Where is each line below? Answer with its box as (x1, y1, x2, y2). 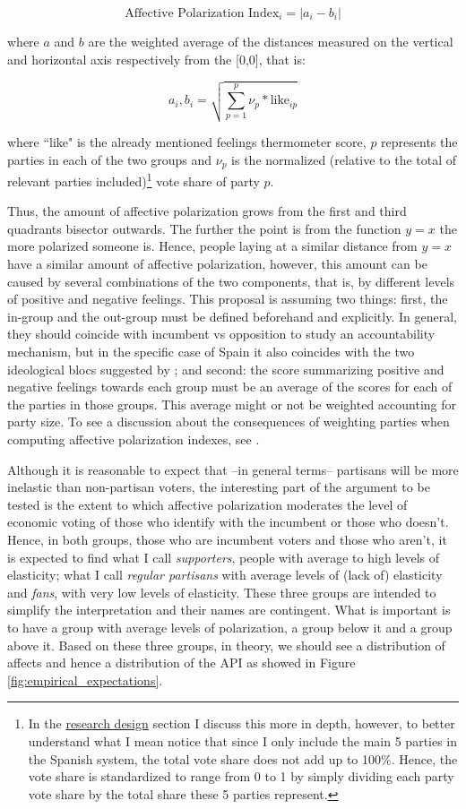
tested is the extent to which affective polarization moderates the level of (7, 495, 408, 513)
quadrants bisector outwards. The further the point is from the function (7, 219, 401, 237)
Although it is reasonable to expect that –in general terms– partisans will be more (7, 460, 459, 478)
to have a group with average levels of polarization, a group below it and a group (7, 617, 453, 636)
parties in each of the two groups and (7, 150, 212, 168)
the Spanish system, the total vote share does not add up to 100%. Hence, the (28, 749, 458, 768)
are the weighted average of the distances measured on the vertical (88, 32, 453, 50)
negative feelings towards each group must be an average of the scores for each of (7, 377, 453, 396)
